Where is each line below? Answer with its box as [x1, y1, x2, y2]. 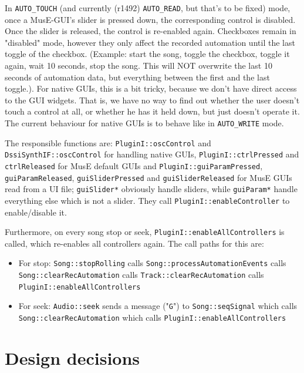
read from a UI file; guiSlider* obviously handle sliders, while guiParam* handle [5, 183, 298, 195]
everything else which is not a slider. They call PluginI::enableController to [5, 194, 290, 206]
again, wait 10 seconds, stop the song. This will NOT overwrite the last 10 [5, 59, 272, 72]
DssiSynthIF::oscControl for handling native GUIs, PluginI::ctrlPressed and [5, 148, 299, 160]
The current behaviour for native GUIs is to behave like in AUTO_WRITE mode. [5, 117, 284, 129]
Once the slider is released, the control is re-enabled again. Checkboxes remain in [5, 25, 296, 37]
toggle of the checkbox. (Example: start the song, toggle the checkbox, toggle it [5, 48, 290, 60]
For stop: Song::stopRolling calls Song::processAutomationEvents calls [18, 257, 286, 269]
